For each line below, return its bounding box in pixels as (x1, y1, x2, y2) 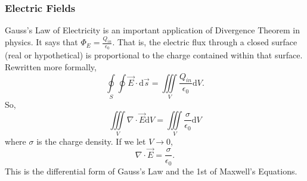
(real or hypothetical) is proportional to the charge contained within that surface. (5, 49, 303, 61)
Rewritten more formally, (5, 60, 97, 73)
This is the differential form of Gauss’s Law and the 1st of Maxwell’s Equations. (5, 164, 297, 177)
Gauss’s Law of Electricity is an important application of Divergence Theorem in (5, 24, 300, 36)
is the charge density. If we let (36, 135, 146, 147)
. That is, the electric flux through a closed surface (112, 36, 297, 48)
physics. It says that (5, 36, 78, 48)
